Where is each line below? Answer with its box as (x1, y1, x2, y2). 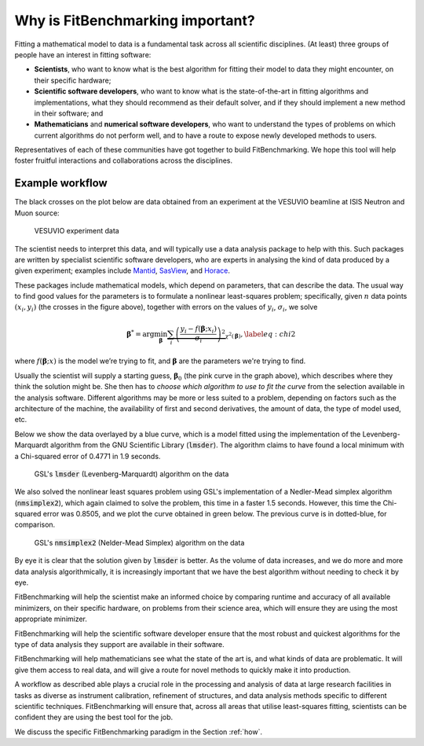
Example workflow (14, 177, 108, 190)
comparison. (14, 520, 56, 530)
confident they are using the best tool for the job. (14, 712, 174, 722)
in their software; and (34, 108, 104, 118)
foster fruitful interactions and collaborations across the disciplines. (14, 156, 233, 165)
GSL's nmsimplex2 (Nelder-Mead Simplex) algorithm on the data (34, 538, 245, 547)
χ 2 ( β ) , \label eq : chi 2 (225, 329, 296, 340)
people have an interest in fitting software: (14, 50, 152, 59)
